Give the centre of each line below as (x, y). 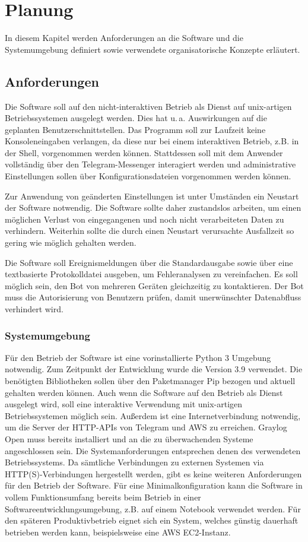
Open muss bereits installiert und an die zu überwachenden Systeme (129, 438)
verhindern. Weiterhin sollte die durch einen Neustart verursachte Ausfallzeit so (150, 231)
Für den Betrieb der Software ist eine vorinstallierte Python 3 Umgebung (138, 357)
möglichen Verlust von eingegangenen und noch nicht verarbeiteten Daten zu (145, 219)
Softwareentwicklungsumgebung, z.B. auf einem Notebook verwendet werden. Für (153, 508)
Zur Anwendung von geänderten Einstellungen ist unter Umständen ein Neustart (152, 196)
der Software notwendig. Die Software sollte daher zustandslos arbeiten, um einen (153, 207)
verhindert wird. (34, 309)
